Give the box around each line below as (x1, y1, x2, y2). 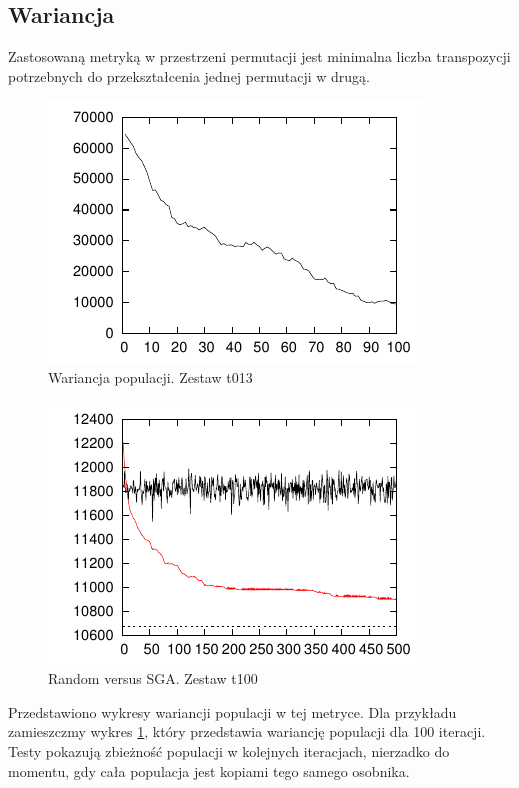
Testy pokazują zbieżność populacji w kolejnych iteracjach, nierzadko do (8, 740, 450, 761)
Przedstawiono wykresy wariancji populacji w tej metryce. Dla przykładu (8, 701, 457, 722)
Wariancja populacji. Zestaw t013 (48, 366, 253, 387)
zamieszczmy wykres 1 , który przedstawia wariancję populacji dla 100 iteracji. (8, 721, 486, 742)
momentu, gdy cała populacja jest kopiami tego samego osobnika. (8, 760, 410, 781)
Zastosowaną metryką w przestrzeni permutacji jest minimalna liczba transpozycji (8, 46, 511, 67)
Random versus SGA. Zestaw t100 (48, 668, 258, 689)
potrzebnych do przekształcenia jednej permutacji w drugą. (8, 65, 370, 86)
